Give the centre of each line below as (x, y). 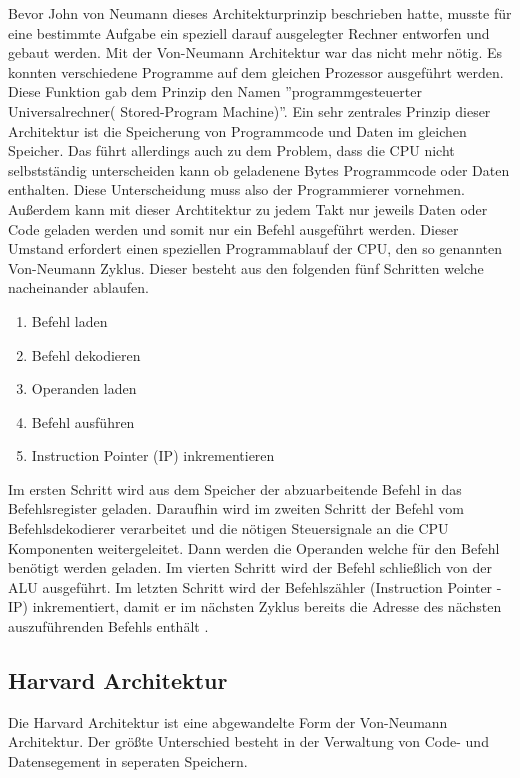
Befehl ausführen (83, 421)
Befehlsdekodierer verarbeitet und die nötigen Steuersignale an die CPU (228, 528)
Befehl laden (69, 320)
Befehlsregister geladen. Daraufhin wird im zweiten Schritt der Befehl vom (236, 508)
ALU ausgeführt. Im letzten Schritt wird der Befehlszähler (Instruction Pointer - (255, 586)
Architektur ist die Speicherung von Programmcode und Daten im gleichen (237, 130)
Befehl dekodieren (86, 354)
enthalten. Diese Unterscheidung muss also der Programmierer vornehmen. (236, 189)
